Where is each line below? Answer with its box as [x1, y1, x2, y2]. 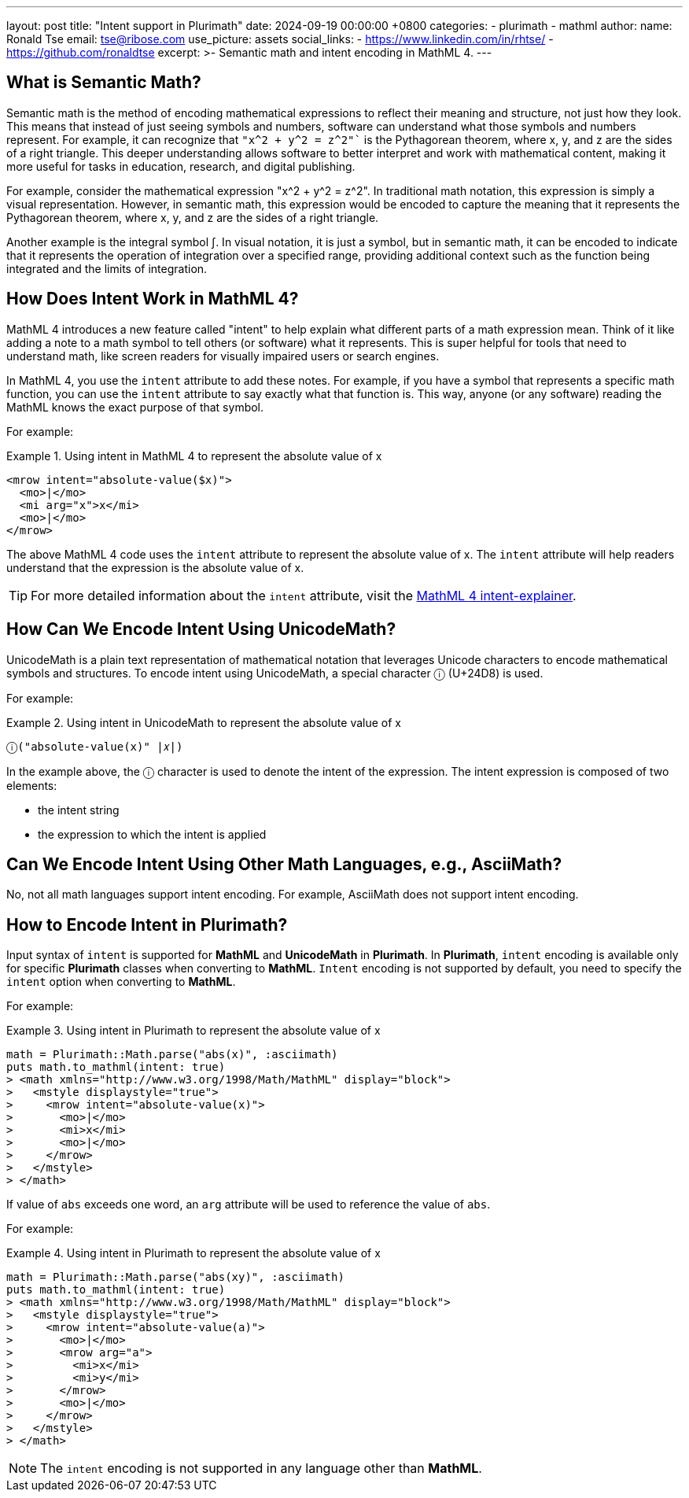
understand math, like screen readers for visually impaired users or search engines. [6, 349, 440, 363]
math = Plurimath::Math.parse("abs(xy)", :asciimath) [6, 1271, 344, 1284]
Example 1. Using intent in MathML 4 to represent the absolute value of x [6, 448, 382, 463]
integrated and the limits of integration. [6, 261, 208, 275]
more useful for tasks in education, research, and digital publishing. [6, 159, 356, 173]
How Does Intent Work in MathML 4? [6, 289, 299, 309]
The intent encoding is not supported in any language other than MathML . [40, 1460, 482, 1477]
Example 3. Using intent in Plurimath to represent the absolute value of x [6, 1024, 381, 1038]
